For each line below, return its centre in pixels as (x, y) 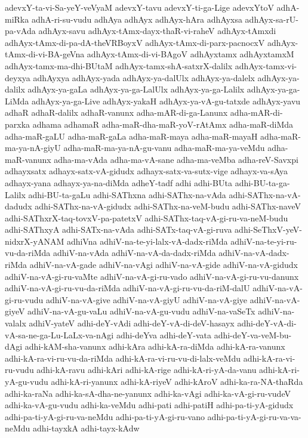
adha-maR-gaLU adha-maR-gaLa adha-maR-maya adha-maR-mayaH (131, 136)
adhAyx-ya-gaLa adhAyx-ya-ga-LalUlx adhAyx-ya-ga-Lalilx (136, 89)
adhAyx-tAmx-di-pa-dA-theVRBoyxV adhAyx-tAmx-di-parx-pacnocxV (135, 42)
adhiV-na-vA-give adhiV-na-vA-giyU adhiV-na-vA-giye (147, 299)
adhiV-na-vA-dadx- (254, 253)
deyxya (18, 77)
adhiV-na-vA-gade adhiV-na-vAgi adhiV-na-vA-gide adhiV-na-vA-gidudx (164, 265)
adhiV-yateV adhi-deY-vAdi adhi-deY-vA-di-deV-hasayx (132, 323)
